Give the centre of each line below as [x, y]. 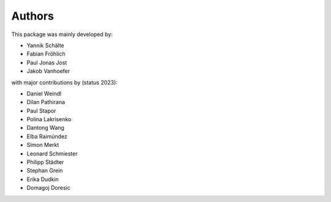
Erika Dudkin [43, 179]
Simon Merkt [43, 145]
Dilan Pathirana [46, 102]
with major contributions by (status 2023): [64, 82]
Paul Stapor [41, 111]
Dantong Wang [45, 128]
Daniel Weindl [44, 93]
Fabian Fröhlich [46, 54]
